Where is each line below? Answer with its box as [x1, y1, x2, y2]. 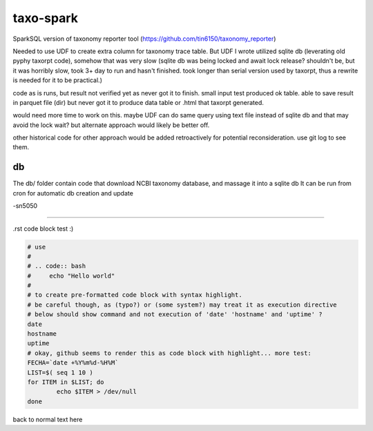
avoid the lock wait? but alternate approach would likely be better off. [12, 121, 210, 129]
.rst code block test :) [12, 224, 74, 233]
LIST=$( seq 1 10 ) [27, 368, 93, 376]
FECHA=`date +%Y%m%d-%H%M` [27, 359, 119, 367]
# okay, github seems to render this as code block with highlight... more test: [27, 349, 312, 357]
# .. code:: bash [27, 262, 86, 270]
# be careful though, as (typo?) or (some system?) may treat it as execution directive [27, 300, 338, 309]
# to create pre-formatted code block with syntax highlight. [27, 291, 242, 299]
